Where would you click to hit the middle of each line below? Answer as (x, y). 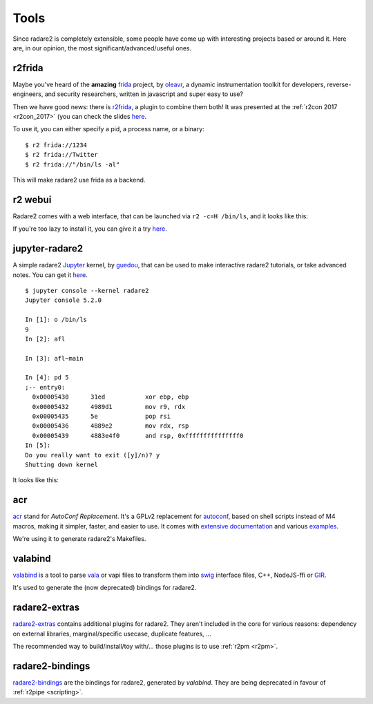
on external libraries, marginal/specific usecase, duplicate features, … (112, 634)
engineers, (28, 94)
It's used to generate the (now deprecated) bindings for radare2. (105, 588)
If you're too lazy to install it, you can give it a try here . (90, 229)
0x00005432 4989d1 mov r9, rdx (109, 407)
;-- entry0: (45, 387)
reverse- (339, 84)
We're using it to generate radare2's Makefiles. (79, 539)
